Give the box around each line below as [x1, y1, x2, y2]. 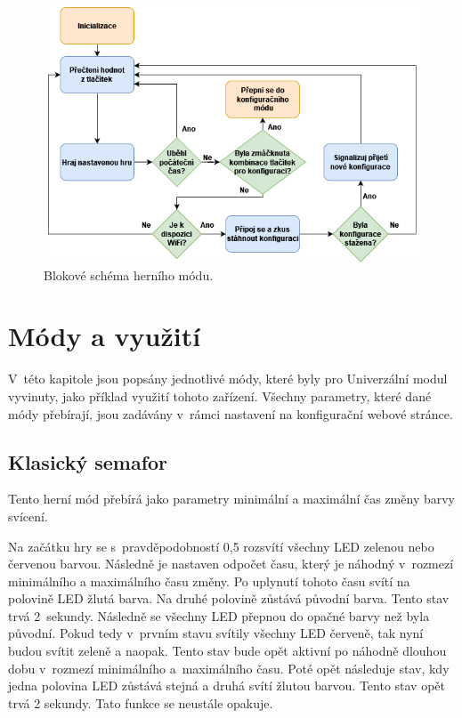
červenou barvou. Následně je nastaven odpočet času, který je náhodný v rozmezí [8, 554, 454, 573]
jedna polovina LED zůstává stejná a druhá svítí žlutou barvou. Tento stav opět [8, 676, 446, 695]
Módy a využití [8, 318, 201, 354]
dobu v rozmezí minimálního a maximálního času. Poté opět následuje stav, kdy [8, 658, 450, 677]
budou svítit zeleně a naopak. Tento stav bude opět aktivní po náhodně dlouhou [8, 641, 447, 660]
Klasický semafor [8, 448, 168, 475]
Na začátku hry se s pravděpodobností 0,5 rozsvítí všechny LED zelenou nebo [8, 536, 434, 555]
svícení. [8, 506, 48, 525]
